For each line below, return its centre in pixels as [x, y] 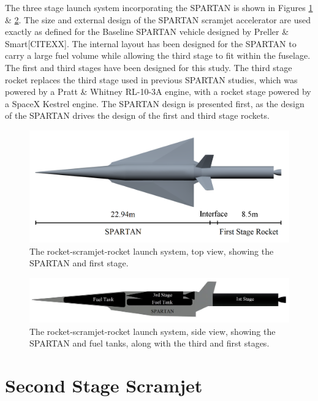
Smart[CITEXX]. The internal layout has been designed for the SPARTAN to [151, 43]
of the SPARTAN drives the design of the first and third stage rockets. [137, 115]
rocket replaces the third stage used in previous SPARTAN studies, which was [151, 79]
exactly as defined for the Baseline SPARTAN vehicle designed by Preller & [147, 32]
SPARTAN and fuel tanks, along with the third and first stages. [150, 343]
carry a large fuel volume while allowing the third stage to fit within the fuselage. [158, 55]
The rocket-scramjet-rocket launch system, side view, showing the [153, 331]
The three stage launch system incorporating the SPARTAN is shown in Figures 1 [159, 7]
